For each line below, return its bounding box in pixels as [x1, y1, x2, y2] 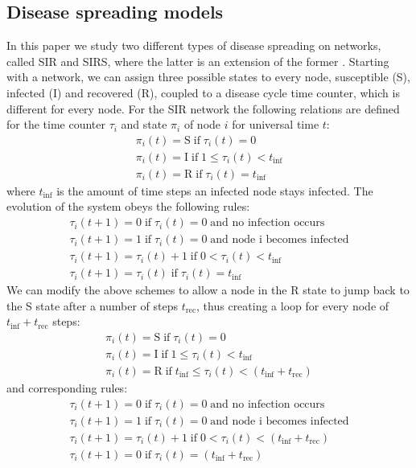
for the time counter [6, 116, 105, 133]
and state [121, 116, 167, 133]
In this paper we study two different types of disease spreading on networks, [6, 37, 381, 54]
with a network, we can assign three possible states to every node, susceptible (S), [6, 68, 410, 85]
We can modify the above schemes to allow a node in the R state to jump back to [6, 281, 410, 298]
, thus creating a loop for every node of [196, 297, 389, 314]
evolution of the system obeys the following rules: [6, 198, 250, 215]
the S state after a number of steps [6, 297, 179, 314]
